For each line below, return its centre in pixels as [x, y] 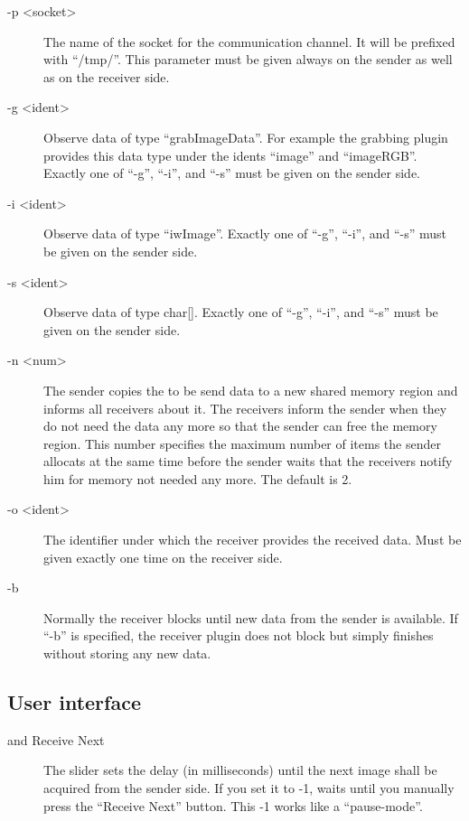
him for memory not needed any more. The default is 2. [198, 478]
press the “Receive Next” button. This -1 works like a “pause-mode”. [233, 805]
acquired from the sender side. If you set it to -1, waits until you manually [249, 788]
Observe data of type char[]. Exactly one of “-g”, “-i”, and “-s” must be [241, 312]
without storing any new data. [127, 653]
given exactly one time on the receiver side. [163, 557]
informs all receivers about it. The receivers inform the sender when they [245, 408]
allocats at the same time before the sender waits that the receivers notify [248, 461]
